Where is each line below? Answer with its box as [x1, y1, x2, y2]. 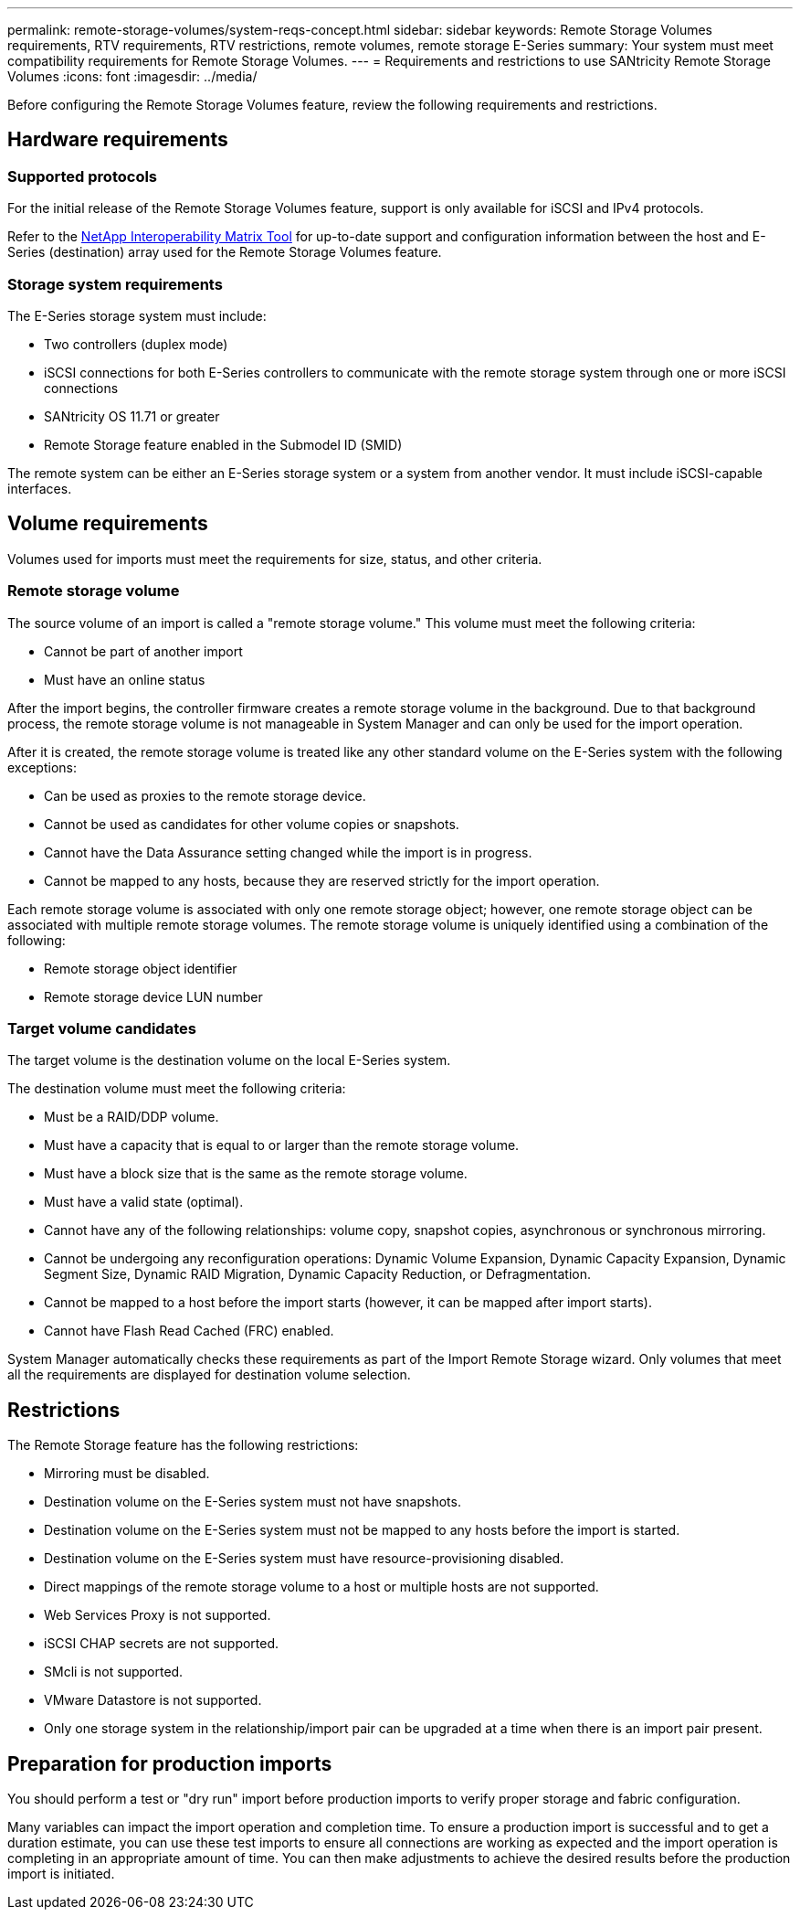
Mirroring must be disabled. [44, 1465, 210, 1482]
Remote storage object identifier [44, 960, 237, 976]
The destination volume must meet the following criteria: [7, 1081, 346, 1097]
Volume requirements [7, 512, 208, 536]
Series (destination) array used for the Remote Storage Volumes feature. [7, 244, 442, 261]
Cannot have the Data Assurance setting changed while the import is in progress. [44, 844, 532, 860]
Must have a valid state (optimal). [44, 1194, 244, 1210]
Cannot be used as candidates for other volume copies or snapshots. [44, 815, 459, 832]
